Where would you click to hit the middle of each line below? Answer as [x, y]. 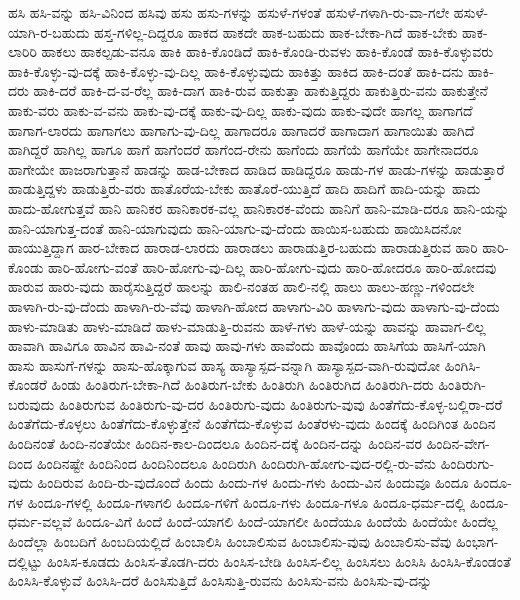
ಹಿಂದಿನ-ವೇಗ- [458, 443]
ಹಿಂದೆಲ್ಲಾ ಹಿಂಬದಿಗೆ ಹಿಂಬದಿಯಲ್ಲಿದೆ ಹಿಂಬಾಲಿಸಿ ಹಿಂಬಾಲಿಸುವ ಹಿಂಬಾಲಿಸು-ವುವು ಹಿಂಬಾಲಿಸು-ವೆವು [230, 541]
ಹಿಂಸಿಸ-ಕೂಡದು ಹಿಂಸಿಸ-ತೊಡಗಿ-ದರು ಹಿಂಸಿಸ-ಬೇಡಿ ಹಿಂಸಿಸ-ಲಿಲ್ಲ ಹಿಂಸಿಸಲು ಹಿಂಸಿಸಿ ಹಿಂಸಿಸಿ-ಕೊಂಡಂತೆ [278, 560]
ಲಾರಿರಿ [22, 51]
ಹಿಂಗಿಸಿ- [462, 364]
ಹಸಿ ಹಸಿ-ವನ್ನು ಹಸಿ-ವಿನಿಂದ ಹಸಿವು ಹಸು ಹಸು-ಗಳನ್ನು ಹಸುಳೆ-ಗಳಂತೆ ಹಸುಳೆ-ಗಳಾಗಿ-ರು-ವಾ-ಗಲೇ [229, 12]
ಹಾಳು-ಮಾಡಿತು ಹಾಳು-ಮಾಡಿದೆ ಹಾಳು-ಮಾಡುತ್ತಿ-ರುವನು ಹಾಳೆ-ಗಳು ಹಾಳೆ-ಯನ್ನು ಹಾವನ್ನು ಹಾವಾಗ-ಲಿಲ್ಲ [247, 325]
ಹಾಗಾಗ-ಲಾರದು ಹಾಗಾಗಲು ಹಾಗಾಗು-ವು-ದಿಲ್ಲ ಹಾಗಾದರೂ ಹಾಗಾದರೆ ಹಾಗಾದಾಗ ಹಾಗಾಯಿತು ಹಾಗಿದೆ [241, 129]
